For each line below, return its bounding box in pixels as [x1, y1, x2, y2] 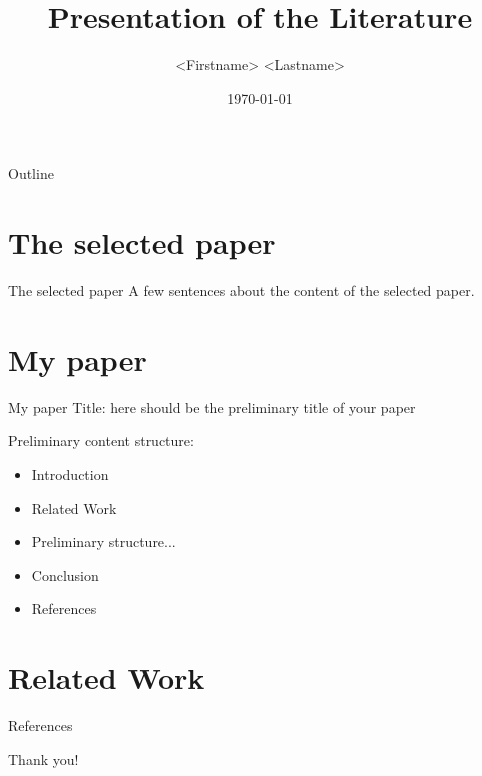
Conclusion [31, 564, 99, 585]
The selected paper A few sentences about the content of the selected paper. [8, 280, 475, 301]
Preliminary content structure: [8, 430, 194, 451]
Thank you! [8, 748, 79, 769]
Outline [8, 163, 54, 184]
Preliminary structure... [31, 531, 176, 552]
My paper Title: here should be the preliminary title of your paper [8, 396, 416, 417]
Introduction [31, 463, 109, 484]
